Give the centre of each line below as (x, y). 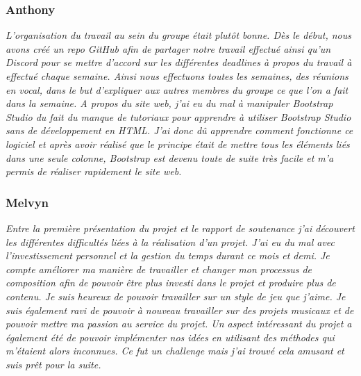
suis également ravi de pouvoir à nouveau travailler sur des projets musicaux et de (180, 310)
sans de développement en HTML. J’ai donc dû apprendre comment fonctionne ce (179, 130)
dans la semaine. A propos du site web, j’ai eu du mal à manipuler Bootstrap (169, 103)
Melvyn (27, 202)
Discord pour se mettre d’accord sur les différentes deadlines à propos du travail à (179, 62)
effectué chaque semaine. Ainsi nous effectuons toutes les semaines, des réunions (177, 76)
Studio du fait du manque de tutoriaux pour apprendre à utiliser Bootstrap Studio (178, 116)
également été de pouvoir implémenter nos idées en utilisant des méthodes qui (170, 337)
